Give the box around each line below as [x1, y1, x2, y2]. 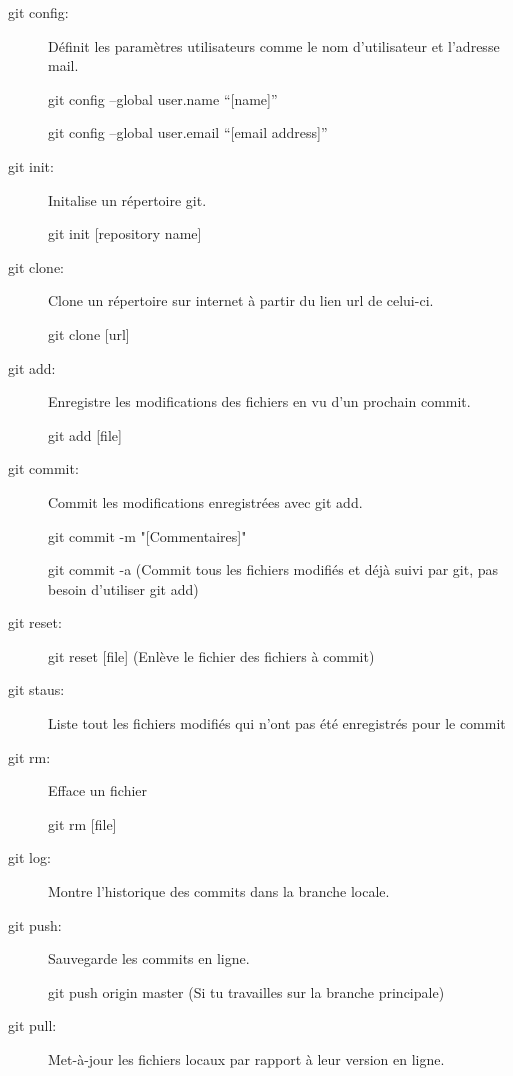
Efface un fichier [48, 780, 148, 801]
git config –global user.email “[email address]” [48, 122, 328, 143]
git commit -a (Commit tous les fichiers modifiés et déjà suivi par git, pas [48, 559, 499, 580]
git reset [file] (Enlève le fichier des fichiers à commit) [48, 645, 375, 666]
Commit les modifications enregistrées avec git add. [48, 491, 363, 512]
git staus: [8, 679, 65, 700]
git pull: [8, 1015, 57, 1036]
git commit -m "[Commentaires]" [48, 525, 247, 546]
